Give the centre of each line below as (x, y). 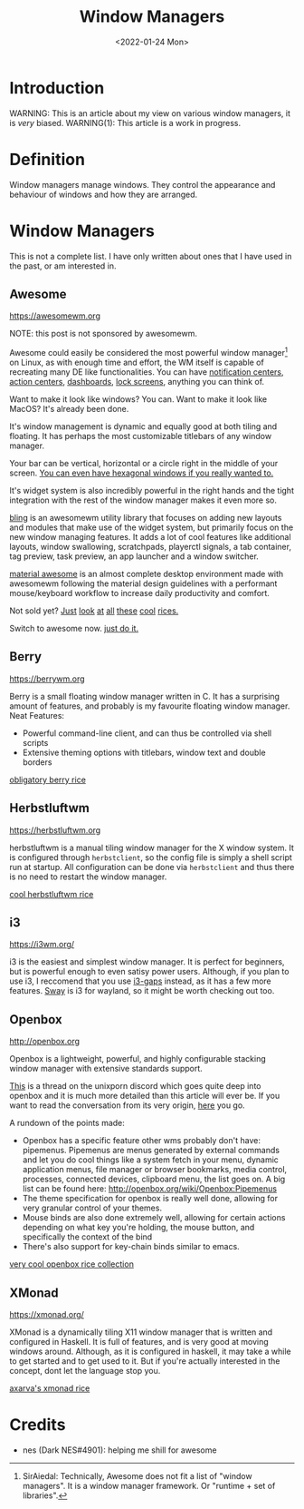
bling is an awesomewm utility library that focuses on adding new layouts (146, 518)
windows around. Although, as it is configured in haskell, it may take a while (150, 1352)
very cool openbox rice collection (71, 1264)
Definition (47, 159)
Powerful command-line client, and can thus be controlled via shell (147, 733)
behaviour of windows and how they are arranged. (104, 194)
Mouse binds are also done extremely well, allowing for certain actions (154, 1218)
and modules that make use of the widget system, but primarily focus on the (152, 527)
